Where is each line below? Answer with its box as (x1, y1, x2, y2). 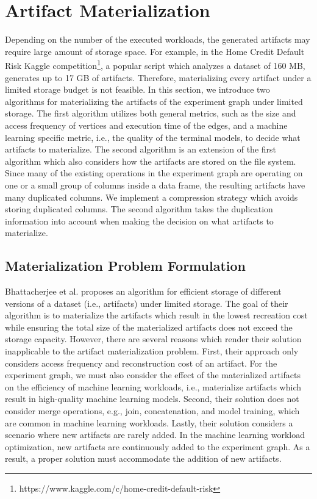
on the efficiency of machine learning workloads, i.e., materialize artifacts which (5, 380, 302, 393)
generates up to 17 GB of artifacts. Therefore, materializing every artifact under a (5, 71, 312, 84)
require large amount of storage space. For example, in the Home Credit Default (5, 45, 305, 57)
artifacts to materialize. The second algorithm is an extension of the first (5, 143, 277, 156)
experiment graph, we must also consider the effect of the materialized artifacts (5, 368, 301, 381)
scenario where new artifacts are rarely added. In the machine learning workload (5, 428, 305, 441)
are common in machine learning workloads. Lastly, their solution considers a (5, 416, 293, 429)
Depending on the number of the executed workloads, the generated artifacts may (5, 33, 310, 46)
